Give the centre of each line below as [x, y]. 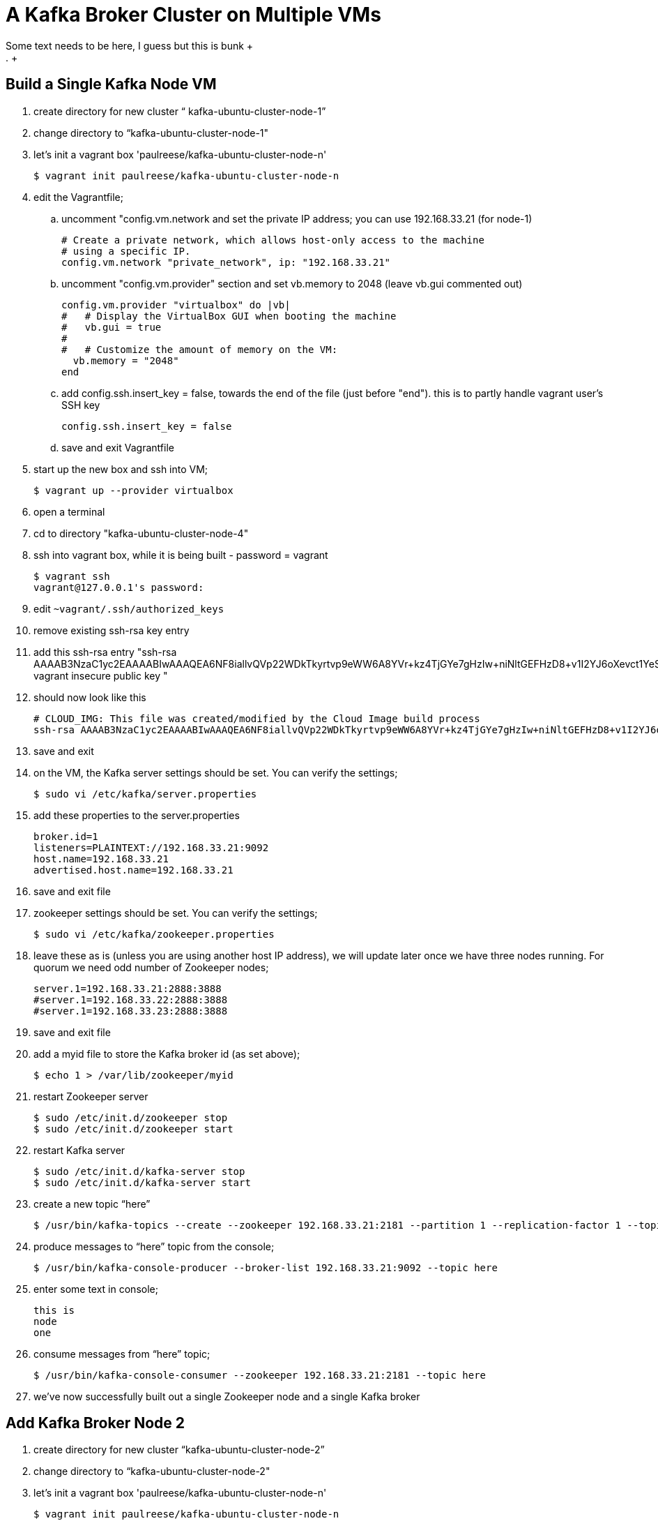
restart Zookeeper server [91, 1096]
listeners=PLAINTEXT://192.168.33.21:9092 [151, 847]
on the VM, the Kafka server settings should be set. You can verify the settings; [216, 772]
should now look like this [90, 697]
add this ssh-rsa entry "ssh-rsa [105, 652]
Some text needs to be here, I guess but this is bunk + [130, 45]
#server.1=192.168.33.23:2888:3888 [131, 1011]
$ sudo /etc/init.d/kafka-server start [142, 1182]
